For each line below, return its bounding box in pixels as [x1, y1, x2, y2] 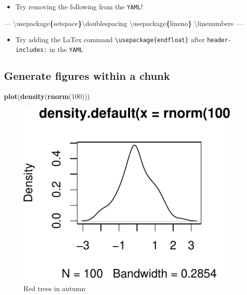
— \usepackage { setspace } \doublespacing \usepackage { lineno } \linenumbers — [4, 18, 243, 28]
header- [207, 37, 232, 44]
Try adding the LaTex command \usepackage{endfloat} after [15, 34, 205, 45]
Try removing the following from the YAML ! [15, 1, 143, 11]
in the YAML [49, 44, 83, 54]
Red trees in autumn [23, 283, 86, 293]
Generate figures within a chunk [4, 68, 170, 83]
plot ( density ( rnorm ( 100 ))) [4, 91, 90, 101]
